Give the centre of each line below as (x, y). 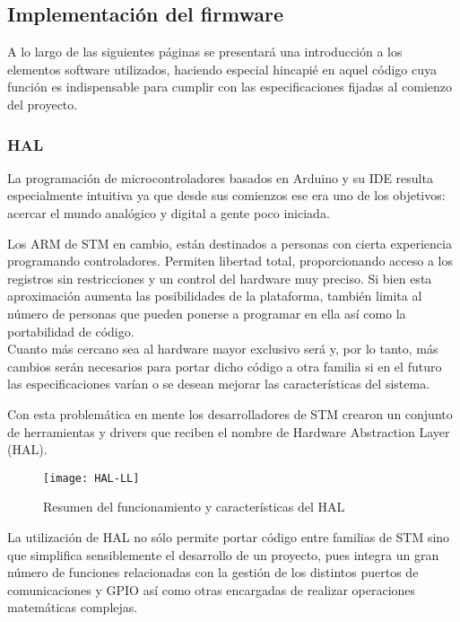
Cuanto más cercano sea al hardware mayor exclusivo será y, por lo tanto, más (223, 349)
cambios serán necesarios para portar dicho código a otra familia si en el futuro (225, 366)
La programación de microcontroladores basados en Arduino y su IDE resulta (220, 177)
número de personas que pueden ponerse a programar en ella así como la (207, 313)
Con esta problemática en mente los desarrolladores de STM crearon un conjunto (230, 413)
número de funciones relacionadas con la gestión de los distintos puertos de (213, 572)
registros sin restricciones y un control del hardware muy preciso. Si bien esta (220, 278)
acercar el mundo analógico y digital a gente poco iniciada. (169, 212)
